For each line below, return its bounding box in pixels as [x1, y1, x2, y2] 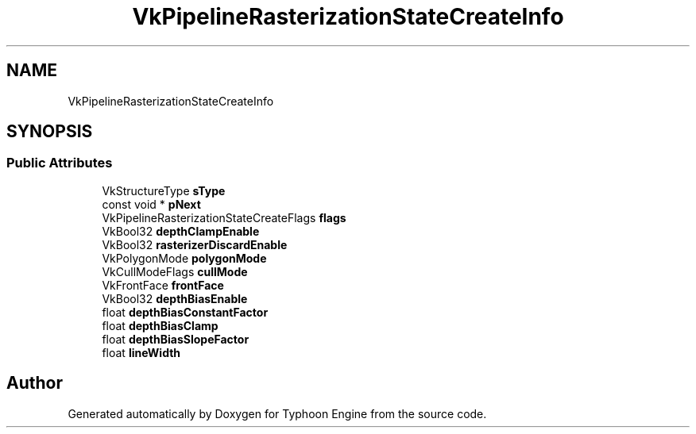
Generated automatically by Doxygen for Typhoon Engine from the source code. [68, 406, 487, 421]
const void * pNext [102, 197, 201, 211]
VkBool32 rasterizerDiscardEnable [102, 237, 288, 252]
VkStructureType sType [102, 183, 226, 198]
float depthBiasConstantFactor [102, 305, 269, 319]
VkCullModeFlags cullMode [102, 264, 248, 278]
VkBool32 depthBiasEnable [102, 291, 248, 305]
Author [6, 373, 63, 394]
